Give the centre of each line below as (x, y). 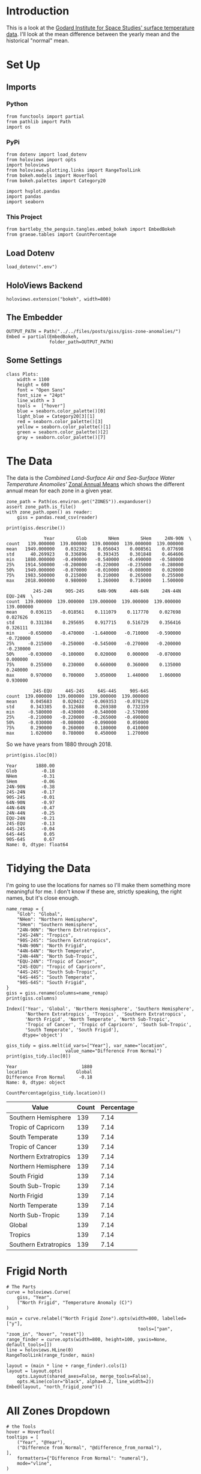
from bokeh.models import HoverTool (52, 176)
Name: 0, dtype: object (36, 1082)
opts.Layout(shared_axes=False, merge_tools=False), (84, 1377)
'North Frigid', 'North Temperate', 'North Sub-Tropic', (97, 1019)
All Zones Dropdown (58, 1411)
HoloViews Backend (44, 285)
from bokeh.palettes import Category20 (56, 181)
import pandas (24, 197)
